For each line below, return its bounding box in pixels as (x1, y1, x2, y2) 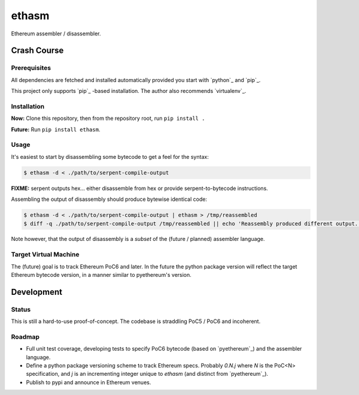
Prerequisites (11, 64, 51, 72)
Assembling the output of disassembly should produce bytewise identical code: (11, 195, 208, 203)
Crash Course (11, 46, 64, 56)
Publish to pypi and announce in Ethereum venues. (26, 378, 151, 386)
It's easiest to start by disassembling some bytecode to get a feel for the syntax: (11, 153, 209, 160)
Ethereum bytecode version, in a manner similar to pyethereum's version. (11, 272, 191, 279)
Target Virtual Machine (11, 251, 80, 259)
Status (11, 305, 31, 313)
